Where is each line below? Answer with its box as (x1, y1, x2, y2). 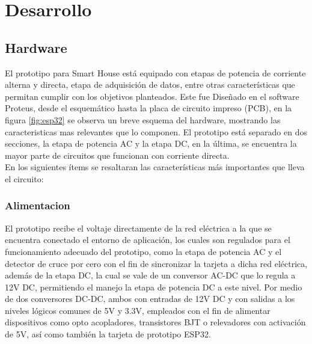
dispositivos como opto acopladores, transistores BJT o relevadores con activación (5, 316, 306, 328)
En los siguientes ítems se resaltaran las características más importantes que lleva (5, 161, 305, 173)
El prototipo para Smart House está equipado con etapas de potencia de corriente (5, 66, 306, 79)
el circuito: (5, 172, 44, 185)
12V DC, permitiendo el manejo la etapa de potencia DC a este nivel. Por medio (5, 280, 302, 293)
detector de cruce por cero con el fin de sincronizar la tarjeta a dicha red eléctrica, (5, 257, 308, 269)
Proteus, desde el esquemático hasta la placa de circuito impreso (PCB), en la (5, 102, 292, 114)
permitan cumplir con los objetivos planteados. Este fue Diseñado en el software (5, 90, 299, 102)
